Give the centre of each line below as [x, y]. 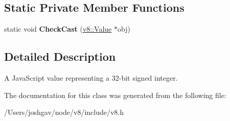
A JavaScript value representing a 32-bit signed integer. [91, 78]
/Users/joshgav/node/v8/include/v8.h [64, 112]
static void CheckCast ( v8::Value [58, 29]
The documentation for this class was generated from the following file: [115, 95]
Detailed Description [60, 56]
